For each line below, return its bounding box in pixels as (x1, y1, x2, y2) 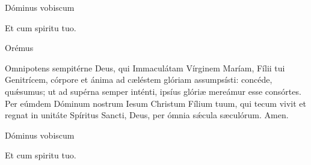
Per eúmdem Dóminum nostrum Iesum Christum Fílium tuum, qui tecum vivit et (5, 97, 307, 109)
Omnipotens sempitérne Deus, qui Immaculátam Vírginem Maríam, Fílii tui (5, 61, 285, 74)
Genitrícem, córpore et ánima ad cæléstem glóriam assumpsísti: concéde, (5, 73, 273, 86)
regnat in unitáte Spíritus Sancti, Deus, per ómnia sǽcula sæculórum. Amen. (5, 109, 289, 121)
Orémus (5, 41, 34, 54)
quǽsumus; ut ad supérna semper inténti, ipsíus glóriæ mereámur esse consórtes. (5, 85, 301, 97)
